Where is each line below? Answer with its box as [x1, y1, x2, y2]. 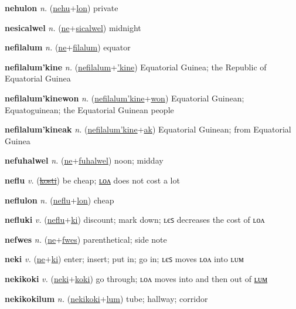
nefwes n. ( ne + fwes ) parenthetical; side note [5, 233, 167, 245]
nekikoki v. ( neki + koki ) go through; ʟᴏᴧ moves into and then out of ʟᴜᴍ [5, 272, 268, 284]
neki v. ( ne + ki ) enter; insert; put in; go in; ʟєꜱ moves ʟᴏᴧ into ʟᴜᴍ [5, 253, 244, 265]
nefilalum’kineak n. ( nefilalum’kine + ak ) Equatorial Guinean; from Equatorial [5, 123, 291, 135]
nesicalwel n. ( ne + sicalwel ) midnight [5, 21, 141, 33]
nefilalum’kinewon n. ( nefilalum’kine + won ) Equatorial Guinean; [5, 91, 244, 104]
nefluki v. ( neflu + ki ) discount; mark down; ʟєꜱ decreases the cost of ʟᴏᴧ [5, 213, 265, 226]
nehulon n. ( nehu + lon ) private [5, 2, 118, 13]
